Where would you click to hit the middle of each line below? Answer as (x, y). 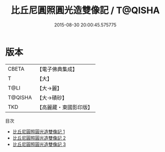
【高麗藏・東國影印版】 (65, 107)
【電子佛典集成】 (57, 69)
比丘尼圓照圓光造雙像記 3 (39, 144)
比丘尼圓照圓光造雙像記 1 (39, 131)
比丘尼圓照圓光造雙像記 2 (39, 138)
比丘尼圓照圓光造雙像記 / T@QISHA (85, 10)
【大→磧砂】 (52, 98)
